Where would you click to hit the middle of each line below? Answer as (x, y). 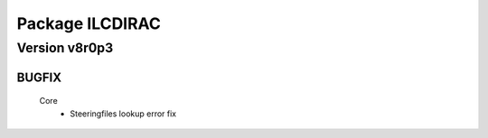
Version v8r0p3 (65, 48)
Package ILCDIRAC (89, 23)
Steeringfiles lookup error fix (123, 114)
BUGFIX (39, 77)
